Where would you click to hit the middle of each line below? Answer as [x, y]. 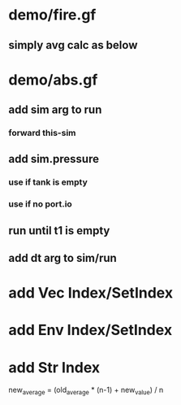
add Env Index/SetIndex [90, 330]
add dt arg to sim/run [63, 258]
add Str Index [54, 367]
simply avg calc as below [73, 45]
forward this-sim [42, 133]
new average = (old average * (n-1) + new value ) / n [86, 391]
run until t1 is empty [59, 231]
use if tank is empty [48, 182]
